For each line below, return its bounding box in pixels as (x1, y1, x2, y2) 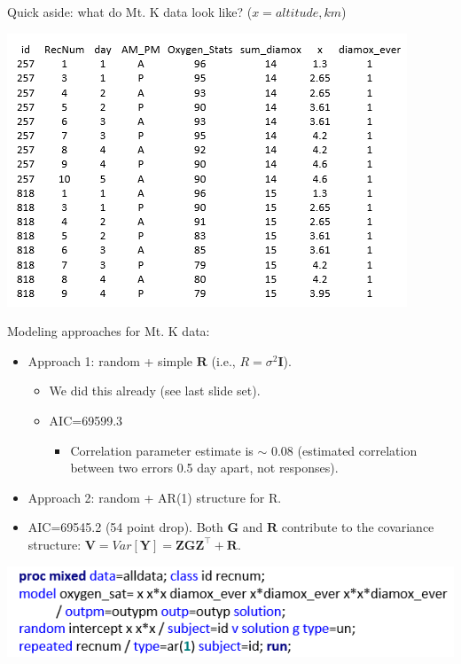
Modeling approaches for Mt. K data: (7, 322, 210, 340)
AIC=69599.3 (49, 410, 123, 429)
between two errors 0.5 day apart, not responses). (70, 458, 339, 477)
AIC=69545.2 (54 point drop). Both (27, 518, 223, 536)
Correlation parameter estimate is (70, 441, 254, 459)
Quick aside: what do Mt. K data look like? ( (7, 3, 253, 20)
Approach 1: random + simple (27, 351, 193, 370)
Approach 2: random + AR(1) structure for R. (27, 488, 282, 506)
